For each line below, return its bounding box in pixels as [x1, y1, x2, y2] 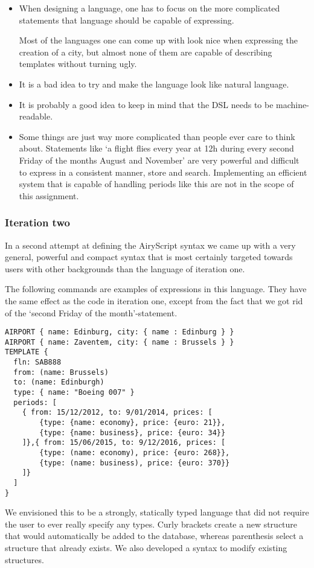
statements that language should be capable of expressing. [19, 13, 234, 26]
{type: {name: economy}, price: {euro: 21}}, [39, 418, 226, 427]
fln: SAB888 [13, 358, 62, 367]
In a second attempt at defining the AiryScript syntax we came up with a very [5, 238, 296, 251]
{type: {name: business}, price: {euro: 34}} [39, 428, 226, 437]
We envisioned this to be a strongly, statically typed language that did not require [5, 506, 309, 519]
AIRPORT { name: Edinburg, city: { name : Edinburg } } [5, 328, 234, 337]
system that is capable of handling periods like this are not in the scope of [19, 177, 294, 190]
